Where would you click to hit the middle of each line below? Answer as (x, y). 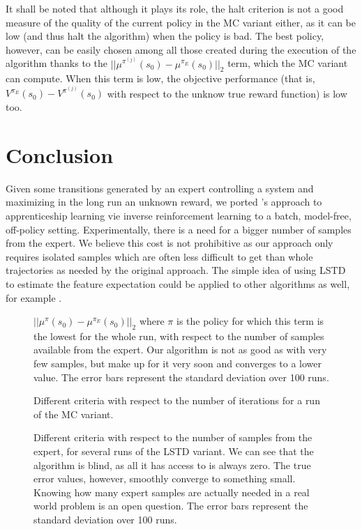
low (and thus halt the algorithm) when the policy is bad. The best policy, (165, 36)
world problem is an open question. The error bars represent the (171, 506)
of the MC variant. (74, 414)
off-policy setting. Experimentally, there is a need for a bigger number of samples (179, 229)
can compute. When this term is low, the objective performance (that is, (160, 78)
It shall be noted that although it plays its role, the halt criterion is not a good (175, 8)
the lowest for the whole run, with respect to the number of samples (179, 336)
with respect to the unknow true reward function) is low (227, 93)
